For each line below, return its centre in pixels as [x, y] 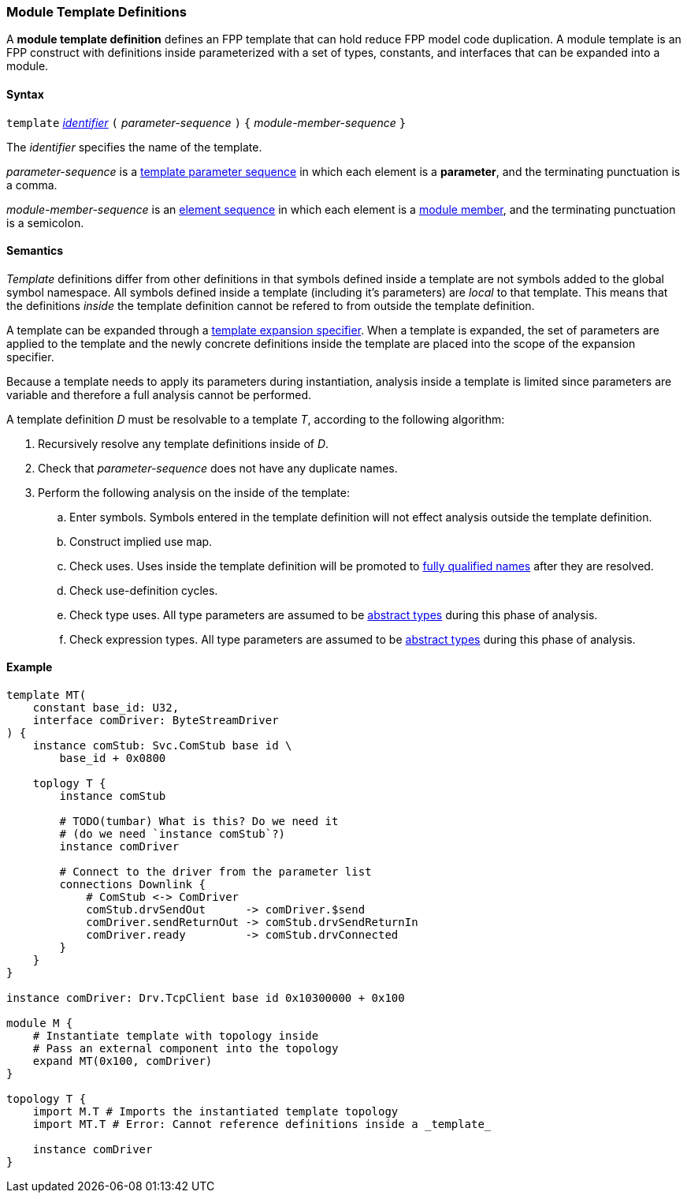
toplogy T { [69, 784]
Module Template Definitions [97, 12]
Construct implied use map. [141, 541]
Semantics [35, 251]
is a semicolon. [45, 222]
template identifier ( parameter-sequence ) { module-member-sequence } [206, 122]
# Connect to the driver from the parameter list [215, 872]
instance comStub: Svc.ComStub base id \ [162, 746]
